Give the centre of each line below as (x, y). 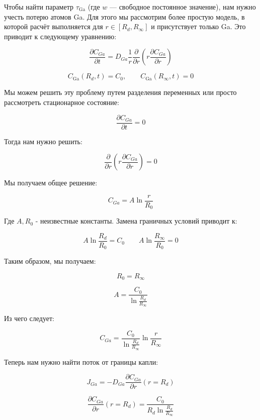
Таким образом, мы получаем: (50, 261)
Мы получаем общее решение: (51, 183)
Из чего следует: (29, 318)
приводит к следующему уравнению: (60, 36)
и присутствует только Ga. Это (198, 26)
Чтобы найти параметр (39, 7)
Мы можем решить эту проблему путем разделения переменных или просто (120, 92)
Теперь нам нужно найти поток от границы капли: (81, 361)
